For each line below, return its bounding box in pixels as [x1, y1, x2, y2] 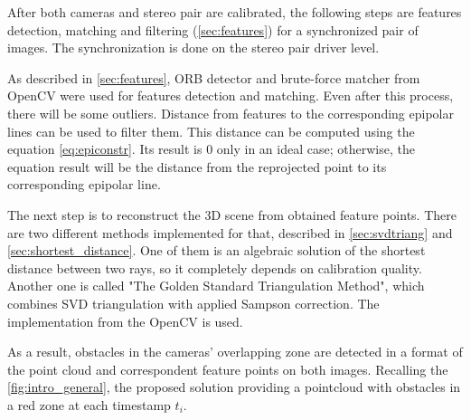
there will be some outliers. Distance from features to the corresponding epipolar [7, 103, 454, 122]
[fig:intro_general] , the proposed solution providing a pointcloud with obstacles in [7, 377, 461, 396]
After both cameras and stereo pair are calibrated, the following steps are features [7, 3, 462, 21]
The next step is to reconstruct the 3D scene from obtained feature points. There [7, 205, 457, 224]
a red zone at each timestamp [7, 395, 171, 414]
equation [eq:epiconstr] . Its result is [7, 139, 203, 158]
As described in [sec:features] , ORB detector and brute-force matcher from [7, 68, 420, 87]
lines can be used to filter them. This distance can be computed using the [7, 121, 415, 140]
